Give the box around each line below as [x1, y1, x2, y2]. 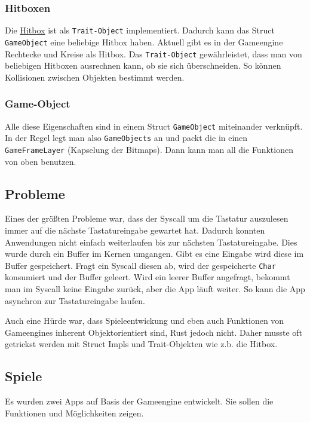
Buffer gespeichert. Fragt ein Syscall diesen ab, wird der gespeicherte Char [5, 259, 276, 271]
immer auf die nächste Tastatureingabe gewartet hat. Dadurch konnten [5, 223, 265, 236]
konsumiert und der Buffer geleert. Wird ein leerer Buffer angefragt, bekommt [5, 271, 290, 283]
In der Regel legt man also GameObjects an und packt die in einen [5, 131, 248, 144]
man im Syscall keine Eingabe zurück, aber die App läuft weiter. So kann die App [5, 282, 305, 295]
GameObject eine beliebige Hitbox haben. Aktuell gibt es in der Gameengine [5, 35, 283, 48]
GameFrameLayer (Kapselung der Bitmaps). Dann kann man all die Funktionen [5, 143, 293, 155]
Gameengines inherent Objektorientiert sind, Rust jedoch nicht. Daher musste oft [5, 326, 303, 338]
